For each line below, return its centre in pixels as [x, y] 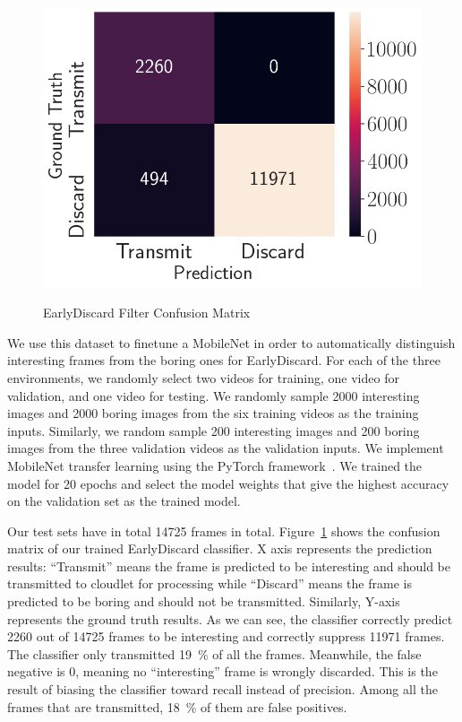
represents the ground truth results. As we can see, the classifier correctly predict [230, 618]
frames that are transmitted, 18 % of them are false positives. [177, 706]
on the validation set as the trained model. [124, 501]
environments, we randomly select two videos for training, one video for [203, 377]
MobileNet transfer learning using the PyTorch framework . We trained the [215, 465]
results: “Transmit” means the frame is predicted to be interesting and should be [229, 565]
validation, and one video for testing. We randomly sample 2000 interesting [214, 395]
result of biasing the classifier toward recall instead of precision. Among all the [222, 689]
